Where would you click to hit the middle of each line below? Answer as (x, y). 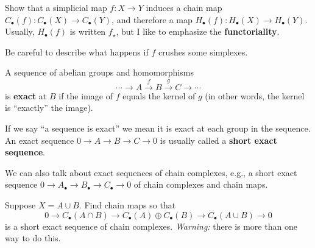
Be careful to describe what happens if (77, 51)
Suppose (20, 204)
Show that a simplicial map (56, 7)
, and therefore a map (152, 19)
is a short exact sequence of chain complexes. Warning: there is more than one (151, 226)
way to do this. (33, 238)
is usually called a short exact (218, 140)
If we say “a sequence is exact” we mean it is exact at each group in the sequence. (158, 128)
